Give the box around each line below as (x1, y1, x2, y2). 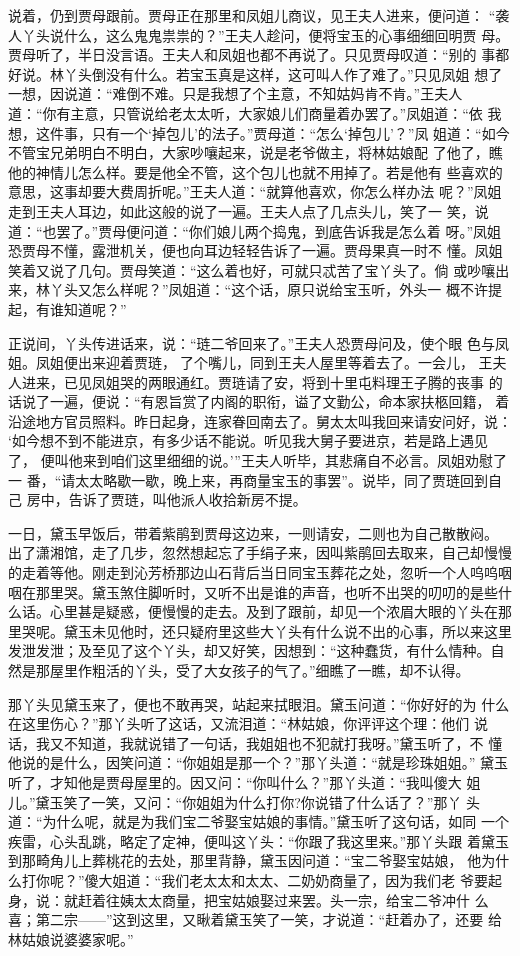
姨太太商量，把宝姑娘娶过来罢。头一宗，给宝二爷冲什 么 (119, 889, 489, 910)
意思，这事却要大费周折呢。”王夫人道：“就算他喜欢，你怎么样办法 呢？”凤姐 (8, 181, 502, 202)
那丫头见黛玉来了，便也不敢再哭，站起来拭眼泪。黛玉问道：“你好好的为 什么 (8, 693, 510, 714)
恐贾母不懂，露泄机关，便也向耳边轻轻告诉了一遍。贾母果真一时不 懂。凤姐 (8, 240, 503, 261)
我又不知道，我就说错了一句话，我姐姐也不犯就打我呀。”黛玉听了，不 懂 (35, 732, 503, 753)
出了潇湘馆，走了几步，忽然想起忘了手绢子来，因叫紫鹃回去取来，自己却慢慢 (8, 542, 512, 563)
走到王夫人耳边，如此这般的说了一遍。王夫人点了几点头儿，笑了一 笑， (8, 200, 475, 221)
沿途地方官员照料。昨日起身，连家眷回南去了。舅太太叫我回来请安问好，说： (8, 410, 512, 431)
